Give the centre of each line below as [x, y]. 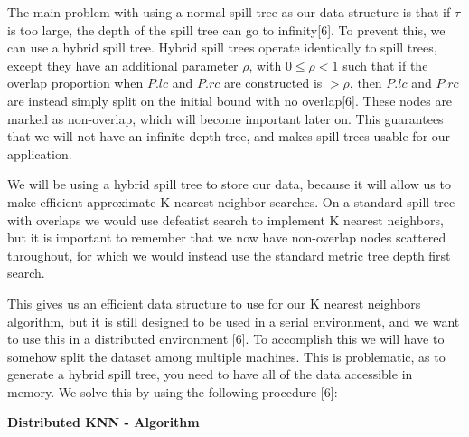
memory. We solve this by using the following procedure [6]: [173, 391]
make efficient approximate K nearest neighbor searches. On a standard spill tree [231, 201]
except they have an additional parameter [123, 65]
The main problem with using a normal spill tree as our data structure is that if [229, 12]
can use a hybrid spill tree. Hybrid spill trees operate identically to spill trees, [222, 47]
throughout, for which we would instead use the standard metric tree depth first [229, 255]
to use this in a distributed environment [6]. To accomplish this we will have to [226, 339]
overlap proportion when [75, 83]
